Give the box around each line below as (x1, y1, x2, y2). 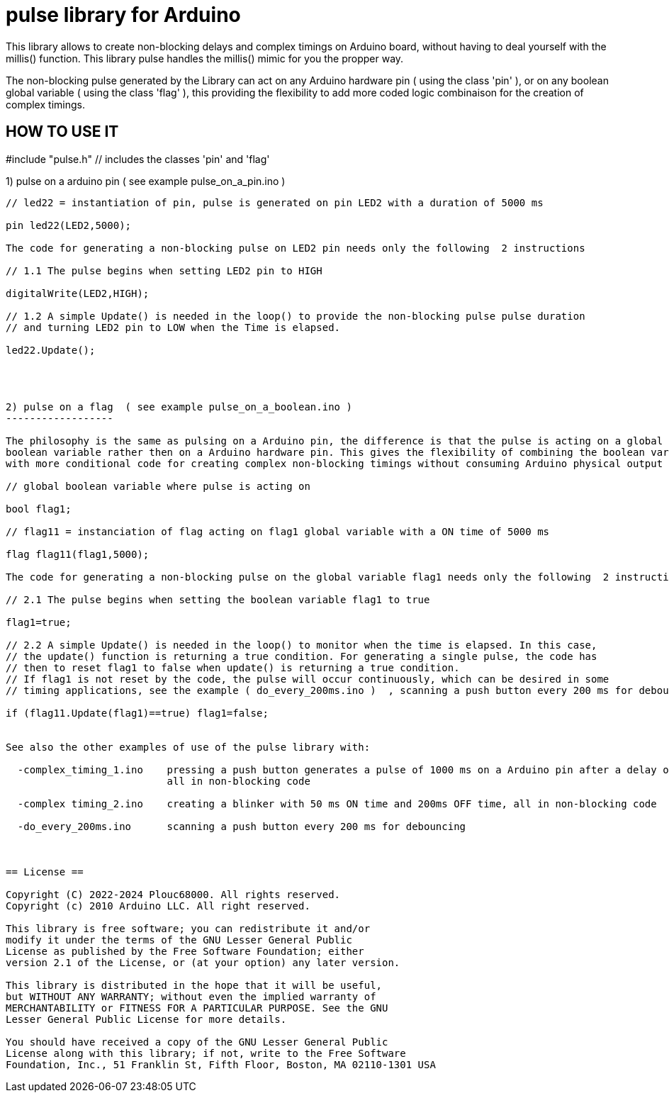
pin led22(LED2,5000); (6, 219, 132, 231)
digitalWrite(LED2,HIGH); (6, 287, 150, 299)
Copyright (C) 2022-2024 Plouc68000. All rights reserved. (6, 888, 341, 900)
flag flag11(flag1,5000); (6, 548, 150, 560)
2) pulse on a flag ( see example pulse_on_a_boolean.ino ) (6, 400, 352, 413)
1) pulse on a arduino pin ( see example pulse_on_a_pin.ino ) (6, 174, 286, 187)
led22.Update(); (6, 344, 96, 356)
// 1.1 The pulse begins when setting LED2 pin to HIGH (6, 264, 322, 276)
